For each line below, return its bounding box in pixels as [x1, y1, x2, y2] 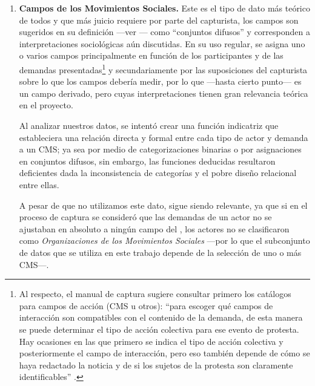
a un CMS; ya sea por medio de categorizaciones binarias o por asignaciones [19, 143, 302, 155]
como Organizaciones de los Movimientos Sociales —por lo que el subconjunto [19, 234, 310, 247]
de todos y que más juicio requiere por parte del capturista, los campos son [19, 13, 299, 26]
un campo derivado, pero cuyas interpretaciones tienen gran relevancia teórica [19, 87, 308, 99]
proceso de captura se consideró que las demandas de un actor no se [19, 211, 272, 223]
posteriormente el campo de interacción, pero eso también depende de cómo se [19, 347, 310, 359]
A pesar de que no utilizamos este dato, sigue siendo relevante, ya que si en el [19, 198, 308, 211]
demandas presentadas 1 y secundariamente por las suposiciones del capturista [19, 61, 308, 76]
